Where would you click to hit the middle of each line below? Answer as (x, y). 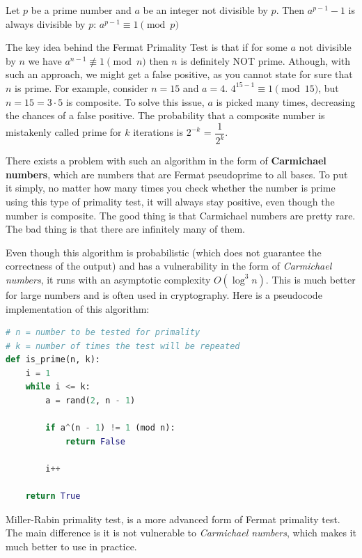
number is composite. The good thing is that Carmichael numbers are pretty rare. (181, 215)
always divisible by (46, 23)
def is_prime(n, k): (53, 360)
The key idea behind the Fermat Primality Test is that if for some (147, 47)
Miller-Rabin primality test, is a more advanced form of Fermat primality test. (173, 519)
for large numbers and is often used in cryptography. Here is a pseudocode (164, 294)
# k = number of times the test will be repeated (123, 346)
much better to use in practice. (71, 546)
